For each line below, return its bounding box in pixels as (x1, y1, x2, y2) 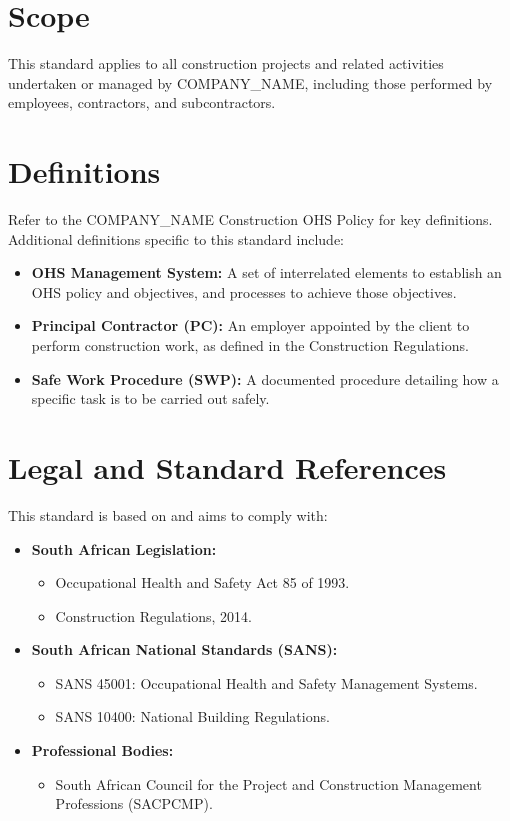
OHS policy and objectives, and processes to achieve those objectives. (31, 281, 457, 302)
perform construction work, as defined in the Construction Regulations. (31, 335, 469, 355)
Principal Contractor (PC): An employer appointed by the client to (31, 315, 470, 336)
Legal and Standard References (8, 446, 447, 487)
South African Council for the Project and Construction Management (55, 773, 482, 794)
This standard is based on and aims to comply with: (8, 504, 328, 525)
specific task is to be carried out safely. (31, 388, 270, 409)
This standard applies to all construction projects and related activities (8, 53, 444, 74)
